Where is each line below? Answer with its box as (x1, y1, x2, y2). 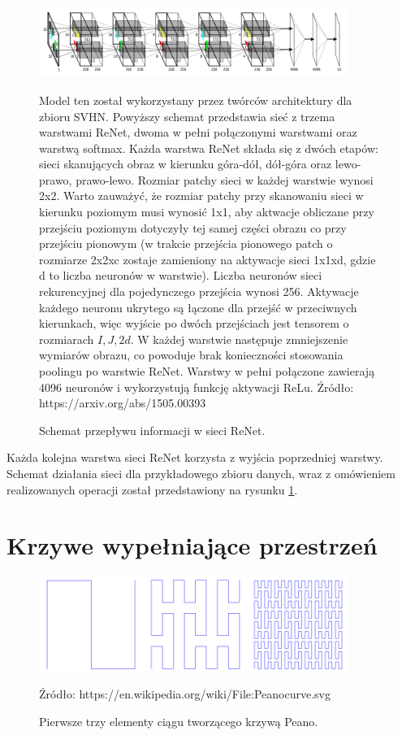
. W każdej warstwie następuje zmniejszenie (130, 330, 348, 347)
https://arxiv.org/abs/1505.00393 (39, 394, 206, 411)
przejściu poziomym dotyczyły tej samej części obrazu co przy (39, 219, 347, 236)
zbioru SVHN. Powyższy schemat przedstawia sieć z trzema (39, 107, 335, 124)
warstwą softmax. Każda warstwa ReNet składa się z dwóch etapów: (39, 139, 378, 156)
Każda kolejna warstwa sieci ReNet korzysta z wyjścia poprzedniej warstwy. (6, 449, 383, 466)
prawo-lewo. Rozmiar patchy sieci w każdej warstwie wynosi (76, 171, 374, 188)
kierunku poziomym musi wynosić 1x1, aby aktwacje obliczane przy (39, 203, 374, 220)
